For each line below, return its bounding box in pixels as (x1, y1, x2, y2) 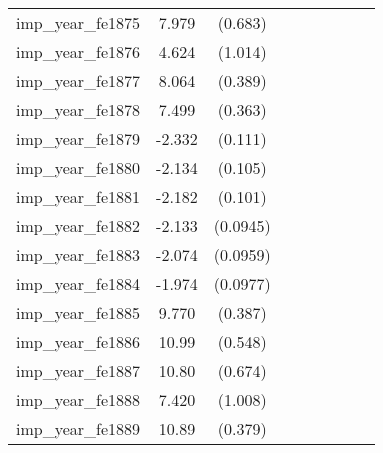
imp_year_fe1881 (16, 185, 141, 208)
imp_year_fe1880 (16, 156, 141, 179)
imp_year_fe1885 (16, 301, 141, 324)
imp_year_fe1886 (16, 330, 141, 353)
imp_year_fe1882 (16, 214, 141, 237)
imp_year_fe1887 (16, 359, 141, 382)
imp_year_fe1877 (16, 69, 141, 92)
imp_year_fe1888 (16, 388, 141, 411)
